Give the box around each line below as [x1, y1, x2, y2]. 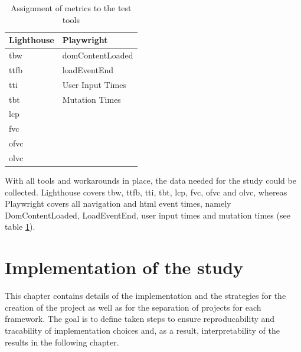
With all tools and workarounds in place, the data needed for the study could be [5, 174, 296, 187]
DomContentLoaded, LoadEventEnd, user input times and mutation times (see [5, 208, 290, 221]
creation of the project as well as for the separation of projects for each [5, 301, 261, 313]
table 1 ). [5, 220, 35, 233]
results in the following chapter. [5, 335, 119, 348]
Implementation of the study [5, 255, 244, 279]
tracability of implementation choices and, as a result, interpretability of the [5, 324, 280, 336]
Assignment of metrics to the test [11, 2, 132, 14]
